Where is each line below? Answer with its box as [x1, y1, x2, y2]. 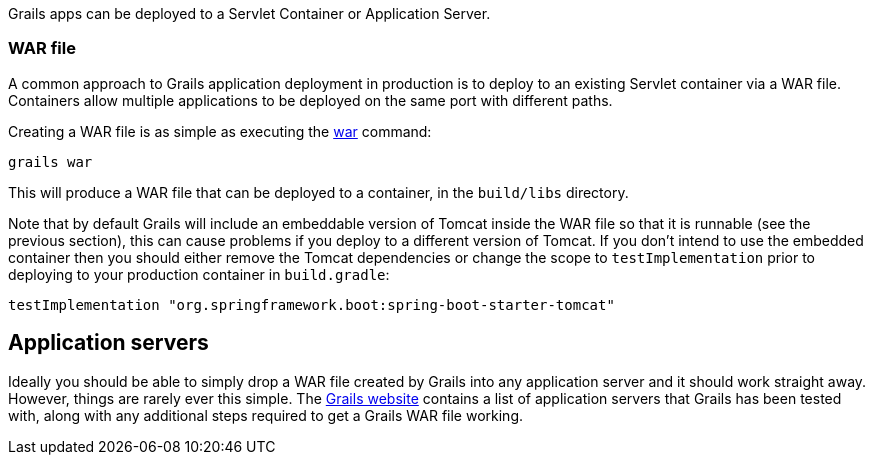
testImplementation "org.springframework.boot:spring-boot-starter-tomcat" [8, 296, 615, 313]
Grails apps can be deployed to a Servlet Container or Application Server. [8, 5, 491, 22]
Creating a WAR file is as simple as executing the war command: [8, 122, 432, 140]
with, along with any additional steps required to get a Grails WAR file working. [8, 406, 524, 424]
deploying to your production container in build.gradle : [8, 265, 390, 283]
